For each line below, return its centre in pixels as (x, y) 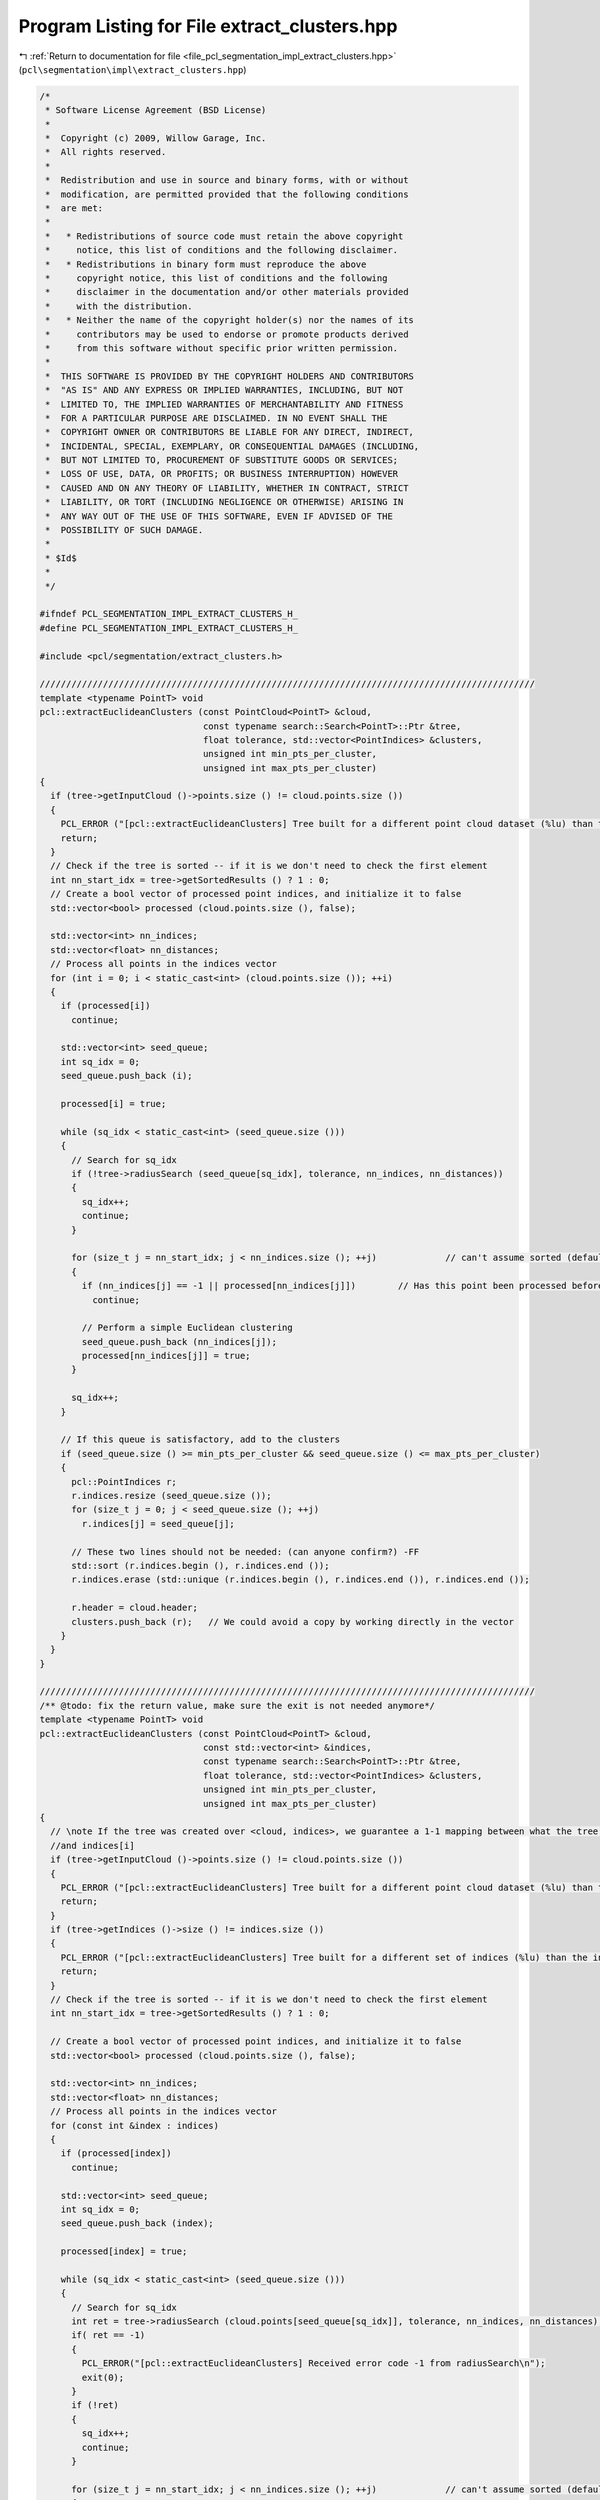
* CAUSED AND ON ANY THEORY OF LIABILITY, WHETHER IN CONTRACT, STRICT (227, 488)
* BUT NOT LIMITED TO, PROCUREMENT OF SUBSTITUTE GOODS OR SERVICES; (222, 460)
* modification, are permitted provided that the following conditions (227, 194)
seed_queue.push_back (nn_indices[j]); (179, 1341)
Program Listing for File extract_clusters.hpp (208, 26)
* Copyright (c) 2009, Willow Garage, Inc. (156, 138)
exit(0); (103, 2377)
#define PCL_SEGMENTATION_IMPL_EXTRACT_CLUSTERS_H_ (169, 628)
